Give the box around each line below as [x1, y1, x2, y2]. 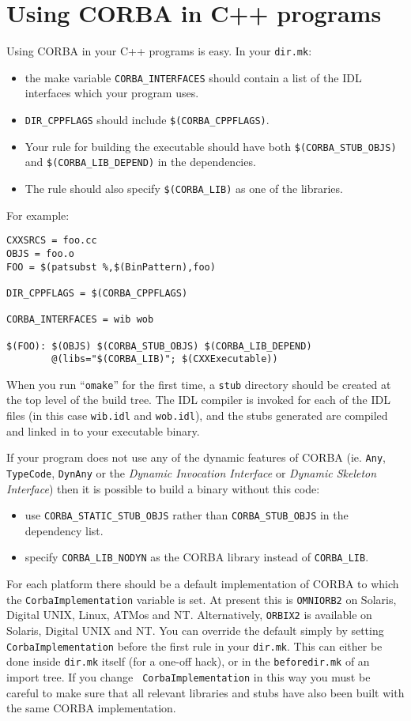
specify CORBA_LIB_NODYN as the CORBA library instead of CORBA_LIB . [25, 549, 369, 565]
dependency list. [25, 522, 104, 538]
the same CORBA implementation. [6, 700, 176, 716]
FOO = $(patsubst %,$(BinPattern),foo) [6, 261, 216, 273]
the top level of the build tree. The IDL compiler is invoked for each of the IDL [6, 391, 390, 408]
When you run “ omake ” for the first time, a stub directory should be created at [6, 376, 391, 392]
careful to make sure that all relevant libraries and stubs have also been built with [6, 684, 405, 700]
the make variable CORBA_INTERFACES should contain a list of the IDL [25, 69, 362, 85]
